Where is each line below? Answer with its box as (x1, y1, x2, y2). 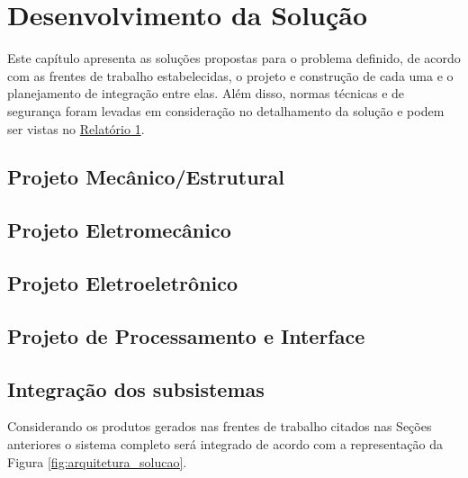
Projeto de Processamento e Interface (7, 321, 365, 349)
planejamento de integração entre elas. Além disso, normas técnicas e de (7, 84, 405, 103)
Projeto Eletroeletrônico (7, 269, 238, 297)
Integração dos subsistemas (7, 374, 265, 402)
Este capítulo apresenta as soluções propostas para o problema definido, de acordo (7, 49, 461, 68)
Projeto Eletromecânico (7, 216, 231, 244)
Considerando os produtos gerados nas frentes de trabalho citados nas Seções (7, 417, 432, 436)
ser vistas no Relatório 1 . (7, 119, 145, 138)
